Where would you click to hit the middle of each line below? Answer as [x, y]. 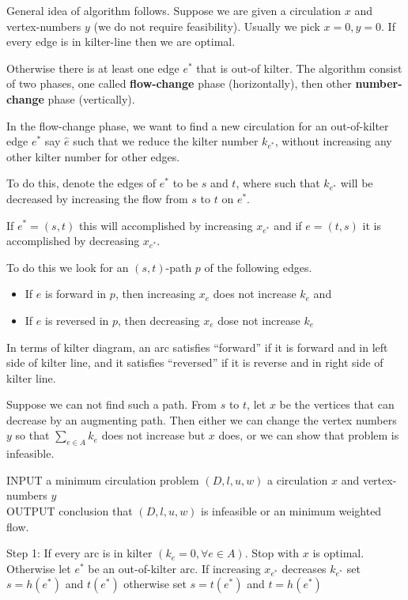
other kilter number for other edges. [93, 156]
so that [32, 435]
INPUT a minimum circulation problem [103, 479]
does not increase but [153, 435]
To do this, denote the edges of [81, 183]
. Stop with [272, 553]
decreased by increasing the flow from [97, 198]
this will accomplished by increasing [166, 225]
